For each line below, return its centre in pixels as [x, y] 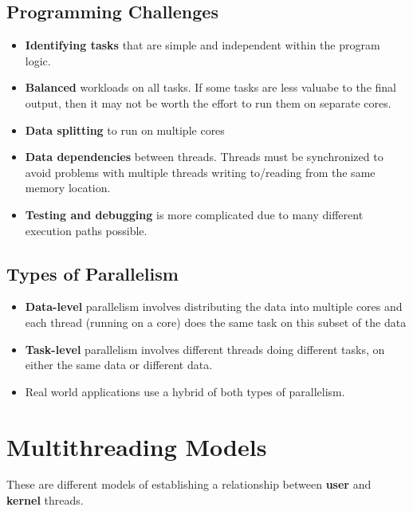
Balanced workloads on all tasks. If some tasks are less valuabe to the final [210, 87]
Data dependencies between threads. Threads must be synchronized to [204, 157]
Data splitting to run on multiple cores [125, 130]
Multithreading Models [137, 446]
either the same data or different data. [119, 365]
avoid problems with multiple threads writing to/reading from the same [200, 172]
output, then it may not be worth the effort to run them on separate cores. [208, 102]
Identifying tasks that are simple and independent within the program [203, 45]
